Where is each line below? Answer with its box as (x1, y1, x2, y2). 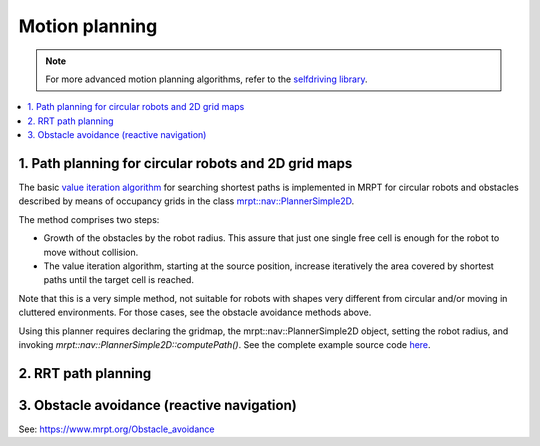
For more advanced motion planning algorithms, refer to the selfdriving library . (45, 73, 369, 85)
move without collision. (43, 246, 139, 258)
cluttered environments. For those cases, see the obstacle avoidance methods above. (18, 306, 372, 319)
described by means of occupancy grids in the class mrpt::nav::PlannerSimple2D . (18, 195, 355, 207)
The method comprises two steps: (18, 213, 160, 225)
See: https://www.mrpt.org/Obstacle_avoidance (18, 423, 215, 435)
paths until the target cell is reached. (43, 274, 195, 286)
